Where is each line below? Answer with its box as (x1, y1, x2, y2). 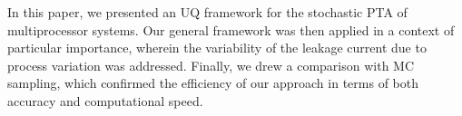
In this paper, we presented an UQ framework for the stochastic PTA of (7, 3, 408, 21)
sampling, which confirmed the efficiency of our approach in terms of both (7, 73, 418, 92)
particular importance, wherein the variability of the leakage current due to (7, 38, 427, 57)
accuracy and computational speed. (7, 91, 203, 110)
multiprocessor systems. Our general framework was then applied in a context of (7, 20, 455, 39)
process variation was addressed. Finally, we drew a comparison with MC (7, 55, 415, 74)
